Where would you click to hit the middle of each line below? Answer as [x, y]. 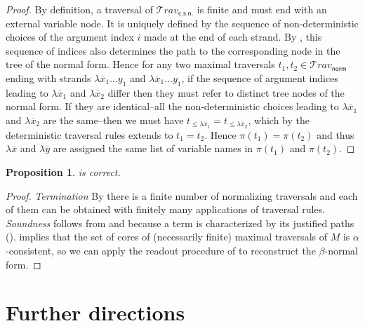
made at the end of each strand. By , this [233, 37]
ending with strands [48, 77]
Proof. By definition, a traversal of [79, 9]
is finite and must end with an [262, 9]
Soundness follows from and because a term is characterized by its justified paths [180, 223]
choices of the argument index [70, 37]
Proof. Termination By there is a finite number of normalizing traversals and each [182, 195]
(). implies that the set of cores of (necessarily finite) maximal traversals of [166, 237]
